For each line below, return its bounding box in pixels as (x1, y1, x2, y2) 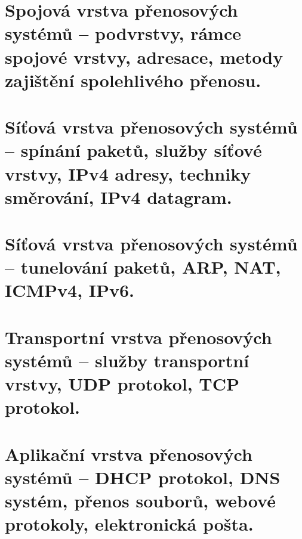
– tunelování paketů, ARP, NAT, (5, 255, 281, 279)
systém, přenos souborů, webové (5, 488, 276, 513)
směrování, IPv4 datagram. (5, 184, 232, 209)
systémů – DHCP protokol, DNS (5, 464, 281, 489)
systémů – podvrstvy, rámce (5, 21, 242, 45)
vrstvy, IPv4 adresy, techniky (5, 161, 251, 185)
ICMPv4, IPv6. (5, 278, 135, 302)
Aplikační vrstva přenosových (5, 441, 252, 466)
